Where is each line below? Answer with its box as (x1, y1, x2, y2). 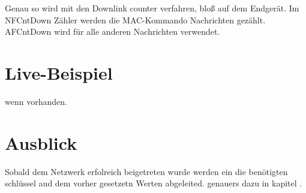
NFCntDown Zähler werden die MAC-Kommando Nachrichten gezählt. (5, 13, 266, 26)
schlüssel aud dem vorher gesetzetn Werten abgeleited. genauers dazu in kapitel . (5, 177, 302, 189)
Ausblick (5, 130, 77, 155)
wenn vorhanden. (5, 95, 67, 107)
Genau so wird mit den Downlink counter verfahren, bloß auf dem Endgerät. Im (5, 2, 299, 14)
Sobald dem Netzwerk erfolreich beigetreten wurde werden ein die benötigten (5, 165, 288, 177)
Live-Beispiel (5, 60, 113, 85)
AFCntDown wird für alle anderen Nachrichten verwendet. (5, 25, 220, 38)
